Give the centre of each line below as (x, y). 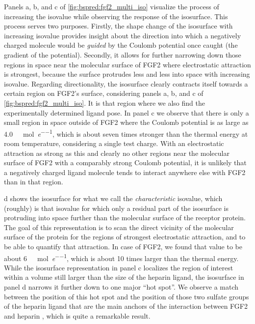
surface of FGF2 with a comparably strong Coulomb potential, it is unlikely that (125, 162)
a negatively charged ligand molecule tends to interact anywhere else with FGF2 (125, 172)
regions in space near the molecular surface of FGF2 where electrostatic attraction (127, 64)
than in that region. (34, 182)
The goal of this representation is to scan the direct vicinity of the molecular (119, 227)
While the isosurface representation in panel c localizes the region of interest (119, 267)
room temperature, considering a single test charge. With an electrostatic (114, 143)
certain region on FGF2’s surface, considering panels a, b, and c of (104, 93)
